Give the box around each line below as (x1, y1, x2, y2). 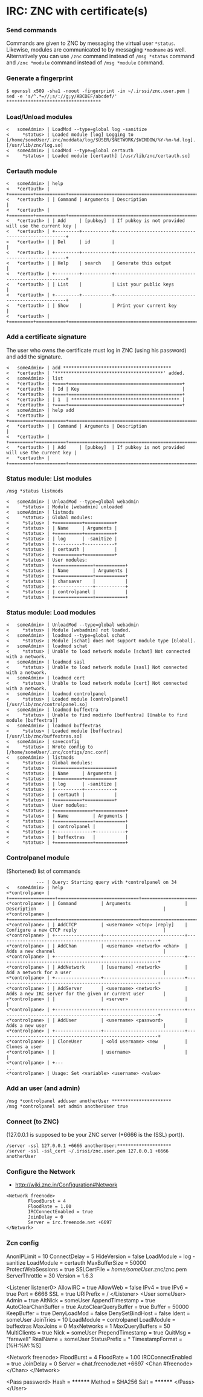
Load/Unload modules (6, 112, 72, 121)
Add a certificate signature (6, 332, 87, 341)
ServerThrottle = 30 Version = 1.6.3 (6, 1272, 94, 1279)
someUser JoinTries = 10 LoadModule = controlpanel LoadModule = (6, 1316, 176, 1323)
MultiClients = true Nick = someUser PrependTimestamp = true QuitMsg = (6, 1328, 192, 1336)
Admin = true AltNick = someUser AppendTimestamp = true (6, 1296, 156, 1304)
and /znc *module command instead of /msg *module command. (6, 59, 164, 66)
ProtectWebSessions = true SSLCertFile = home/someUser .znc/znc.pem (6, 1265, 187, 1273)
